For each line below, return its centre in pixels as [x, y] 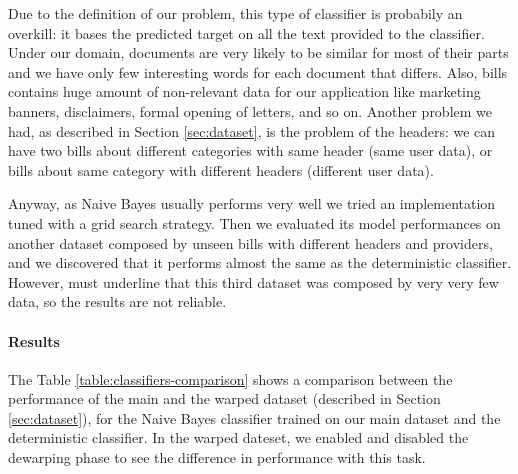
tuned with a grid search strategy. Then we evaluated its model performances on [254, 222]
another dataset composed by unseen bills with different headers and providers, [250, 242]
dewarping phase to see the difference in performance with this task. [217, 457]
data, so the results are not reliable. [117, 301]
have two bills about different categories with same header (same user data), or [250, 150]
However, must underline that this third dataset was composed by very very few [253, 281]
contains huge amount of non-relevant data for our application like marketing [244, 91]
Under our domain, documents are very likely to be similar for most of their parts [258, 52]
